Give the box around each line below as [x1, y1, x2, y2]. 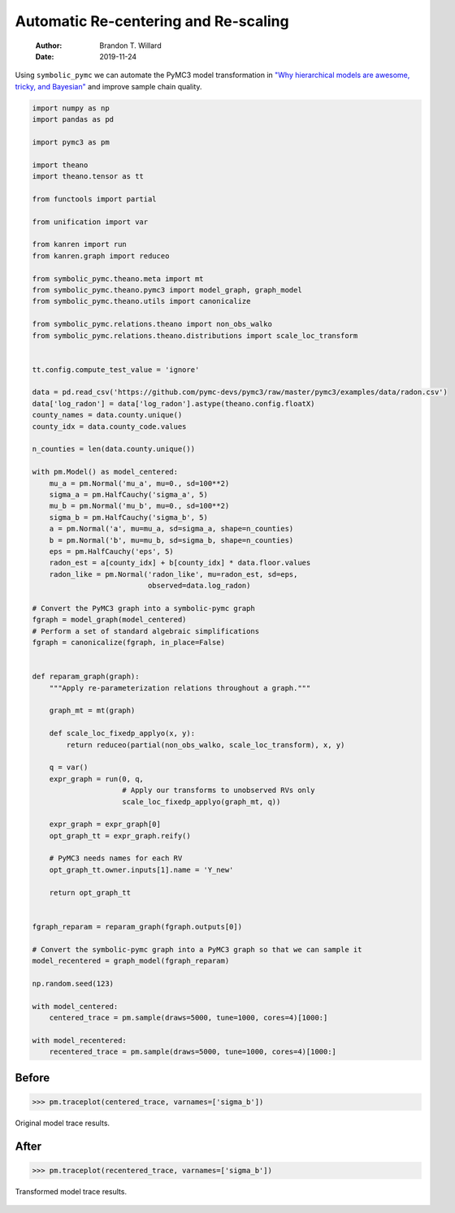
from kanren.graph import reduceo [32, 251, 170, 260]
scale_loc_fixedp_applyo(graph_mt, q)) [122, 797, 281, 806]
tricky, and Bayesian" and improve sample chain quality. [15, 81, 202, 91]
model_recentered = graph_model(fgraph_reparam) [32, 956, 230, 965]
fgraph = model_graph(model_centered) [32, 615, 187, 625]
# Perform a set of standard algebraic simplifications [32, 626, 260, 635]
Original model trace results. [15, 1118, 110, 1128]
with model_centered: [32, 1002, 119, 1011]
